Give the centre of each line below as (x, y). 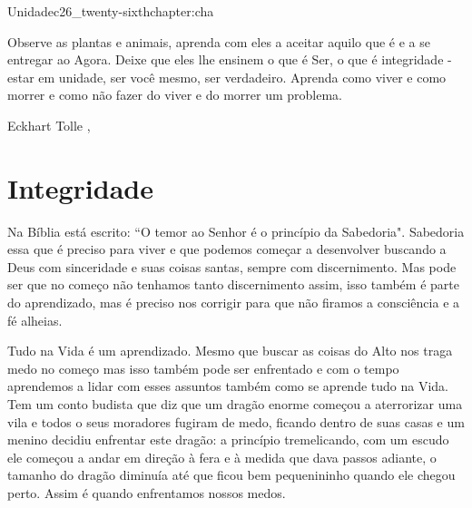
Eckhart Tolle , (49, 125)
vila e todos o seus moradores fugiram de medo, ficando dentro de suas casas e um (236, 421)
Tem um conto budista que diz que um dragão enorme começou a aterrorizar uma (235, 404)
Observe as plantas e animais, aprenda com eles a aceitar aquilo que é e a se (219, 41)
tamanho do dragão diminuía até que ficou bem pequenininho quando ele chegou (231, 475)
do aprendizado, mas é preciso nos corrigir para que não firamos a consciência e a (234, 303)
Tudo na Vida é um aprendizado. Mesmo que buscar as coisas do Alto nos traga (230, 351)
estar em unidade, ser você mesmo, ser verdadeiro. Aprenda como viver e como (227, 77)
